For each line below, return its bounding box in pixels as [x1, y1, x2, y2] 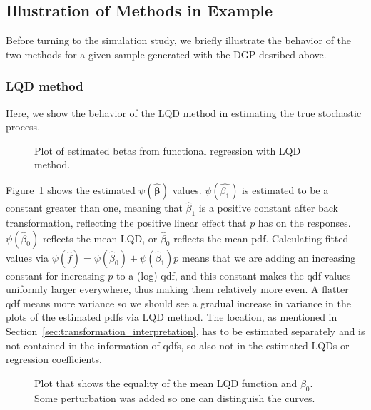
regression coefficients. [6, 352, 102, 367]
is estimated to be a [242, 182, 329, 197]
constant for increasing [6, 267, 105, 282]
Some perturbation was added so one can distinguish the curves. [34, 390, 315, 405]
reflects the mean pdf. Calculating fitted [173, 230, 349, 245]
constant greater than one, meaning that [6, 200, 183, 215]
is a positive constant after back [198, 200, 338, 215]
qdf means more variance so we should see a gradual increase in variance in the [6, 295, 351, 310]
